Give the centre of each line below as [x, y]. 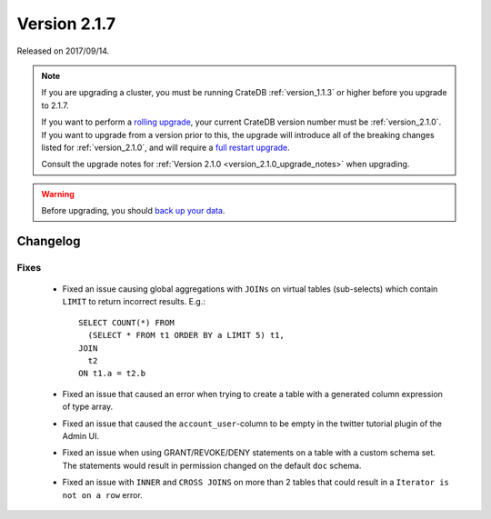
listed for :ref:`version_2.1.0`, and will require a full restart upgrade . [165, 147]
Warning [58, 194]
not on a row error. [102, 494]
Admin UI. [81, 435]
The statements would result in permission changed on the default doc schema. [212, 465]
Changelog [49, 241]
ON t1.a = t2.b [112, 374]
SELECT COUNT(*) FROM [126, 322]
